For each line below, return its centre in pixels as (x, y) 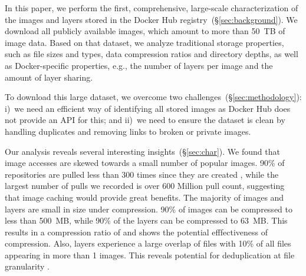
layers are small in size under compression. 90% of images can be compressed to (149, 209)
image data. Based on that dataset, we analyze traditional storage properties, (144, 42)
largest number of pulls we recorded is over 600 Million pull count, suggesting (145, 186)
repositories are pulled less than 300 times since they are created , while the (142, 174)
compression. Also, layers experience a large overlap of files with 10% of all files (148, 243)
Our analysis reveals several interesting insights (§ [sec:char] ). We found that (142, 151)
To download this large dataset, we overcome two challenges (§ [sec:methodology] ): (153, 97)
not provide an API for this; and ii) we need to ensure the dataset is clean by (145, 120)
